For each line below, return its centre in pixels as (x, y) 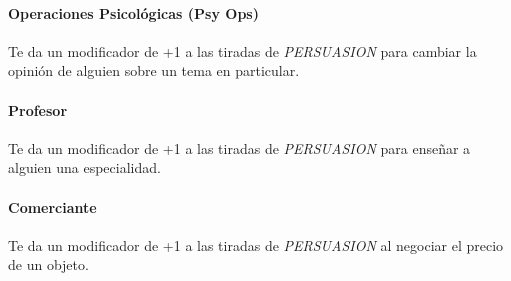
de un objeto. (48, 264)
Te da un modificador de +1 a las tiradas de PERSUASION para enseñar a (239, 147)
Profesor (38, 109)
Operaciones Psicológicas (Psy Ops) (133, 12)
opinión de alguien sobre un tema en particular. (154, 70)
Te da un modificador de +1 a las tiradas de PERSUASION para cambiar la (242, 50)
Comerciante (52, 206)
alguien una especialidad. (84, 167)
